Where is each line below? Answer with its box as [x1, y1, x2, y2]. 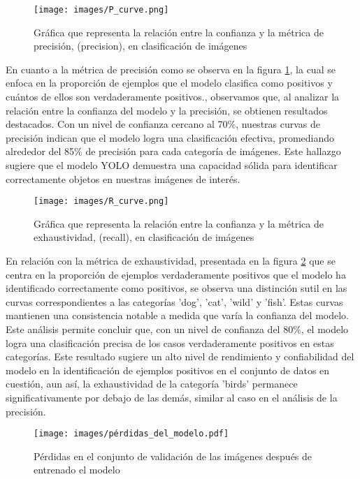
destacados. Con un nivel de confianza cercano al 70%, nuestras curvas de [6, 117, 321, 131]
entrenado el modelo [34, 462, 120, 477]
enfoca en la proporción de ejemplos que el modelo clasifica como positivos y [6, 75, 333, 90]
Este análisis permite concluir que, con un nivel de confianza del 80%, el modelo [6, 322, 349, 336]
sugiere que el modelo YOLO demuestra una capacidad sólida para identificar [6, 158, 338, 172]
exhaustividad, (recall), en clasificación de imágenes [34, 230, 254, 244]
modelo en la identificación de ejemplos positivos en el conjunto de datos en [6, 362, 330, 377]
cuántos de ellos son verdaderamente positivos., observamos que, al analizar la [6, 89, 340, 104]
